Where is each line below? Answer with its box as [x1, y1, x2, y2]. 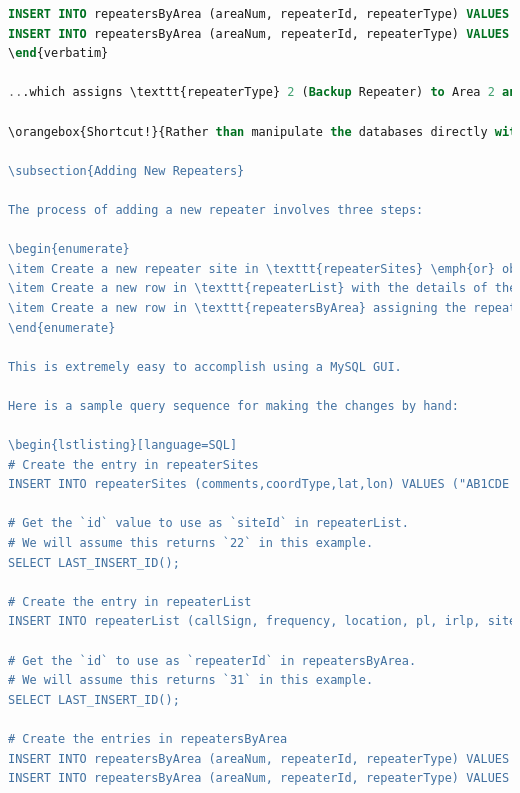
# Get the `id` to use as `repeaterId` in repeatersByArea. [8, 653, 417, 668]
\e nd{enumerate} [8, 320, 116, 335]
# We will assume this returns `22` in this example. [8, 536, 374, 551]
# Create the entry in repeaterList [8, 594, 252, 609]
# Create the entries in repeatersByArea [8, 731, 288, 746]
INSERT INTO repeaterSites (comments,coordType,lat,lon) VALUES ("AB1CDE [8, 477, 510, 492]
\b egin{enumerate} [8, 242, 130, 257]
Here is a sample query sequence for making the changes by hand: [8, 398, 460, 413]
